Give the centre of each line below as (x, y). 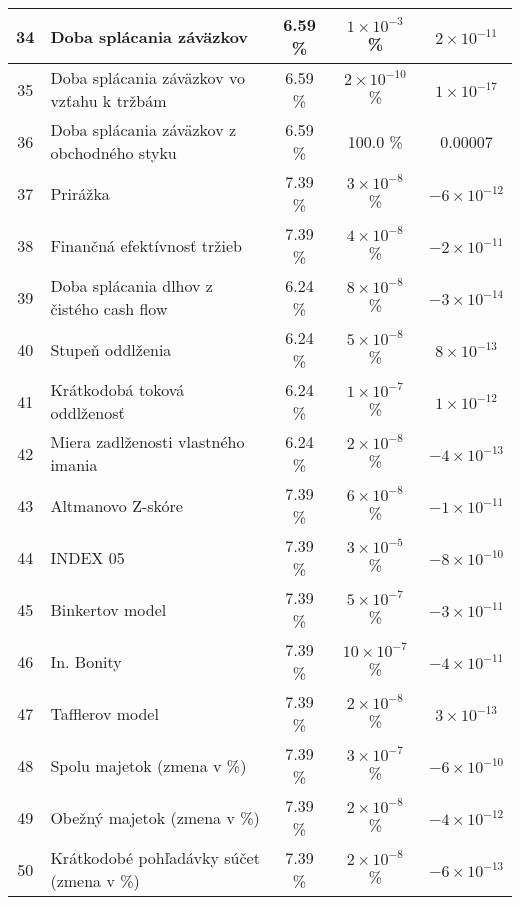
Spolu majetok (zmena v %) (148, 765)
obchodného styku (113, 152)
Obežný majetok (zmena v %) (155, 817)
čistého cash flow (109, 308)
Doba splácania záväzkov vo (147, 77)
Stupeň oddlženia (111, 349)
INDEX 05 (87, 557)
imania (74, 464)
